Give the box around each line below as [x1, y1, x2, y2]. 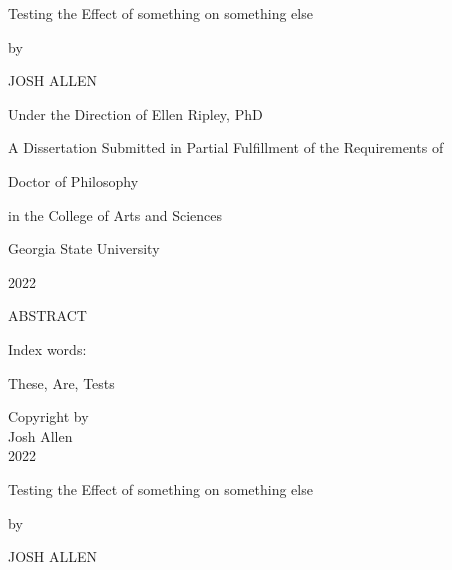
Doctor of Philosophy [8, 170, 139, 191]
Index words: [8, 338, 87, 359]
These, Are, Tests [8, 372, 115, 393]
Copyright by [8, 406, 89, 427]
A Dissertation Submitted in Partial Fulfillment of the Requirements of [8, 137, 444, 158]
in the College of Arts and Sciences [8, 204, 223, 225]
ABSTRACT [8, 305, 87, 326]
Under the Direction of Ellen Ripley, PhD [8, 103, 263, 124]
